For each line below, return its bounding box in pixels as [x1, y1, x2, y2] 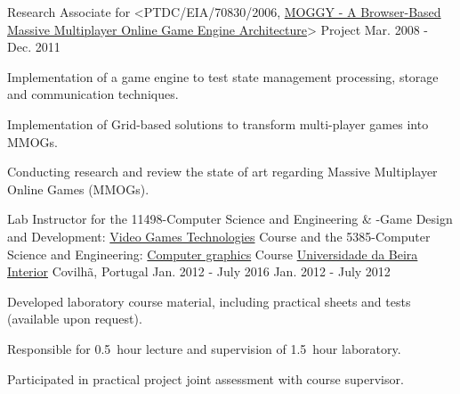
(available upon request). [7, 309, 142, 328]
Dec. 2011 [7, 37, 61, 56]
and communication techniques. [7, 85, 179, 103]
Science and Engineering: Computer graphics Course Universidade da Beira [7, 244, 418, 263]
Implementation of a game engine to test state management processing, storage [7, 67, 439, 86]
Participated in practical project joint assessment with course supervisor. [7, 369, 404, 388]
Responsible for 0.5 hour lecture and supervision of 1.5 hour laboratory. [7, 339, 401, 357]
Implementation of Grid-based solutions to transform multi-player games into [7, 114, 429, 133]
